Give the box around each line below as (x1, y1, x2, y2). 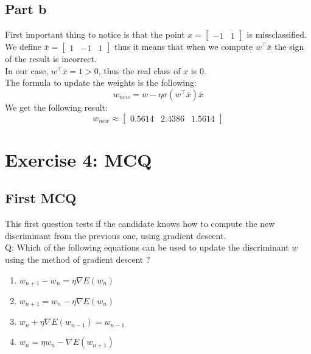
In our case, (5, 64, 49, 77)
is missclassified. (246, 28, 307, 41)
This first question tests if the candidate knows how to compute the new (5, 217, 275, 230)
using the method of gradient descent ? (5, 252, 150, 265)
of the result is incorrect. (5, 52, 97, 65)
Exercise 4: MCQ (5, 147, 152, 172)
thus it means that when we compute (114, 40, 253, 53)
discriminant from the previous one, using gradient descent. (5, 229, 226, 241)
